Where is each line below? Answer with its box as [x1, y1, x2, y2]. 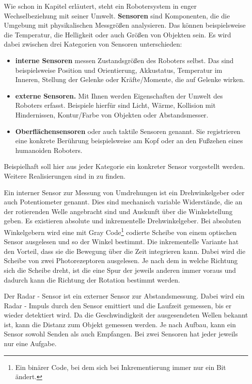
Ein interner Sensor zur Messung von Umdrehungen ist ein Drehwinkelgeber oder [4, 187, 245, 197]
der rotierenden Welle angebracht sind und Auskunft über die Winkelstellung [4, 206, 233, 216]
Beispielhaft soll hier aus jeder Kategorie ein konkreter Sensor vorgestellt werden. [4, 161, 245, 171]
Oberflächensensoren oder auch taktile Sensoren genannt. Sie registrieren [15, 126, 241, 136]
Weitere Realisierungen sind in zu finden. [4, 170, 126, 181]
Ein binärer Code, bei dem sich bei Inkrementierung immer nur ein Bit [15, 362, 226, 372]
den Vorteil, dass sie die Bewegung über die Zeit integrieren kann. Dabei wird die [4, 246, 246, 256]
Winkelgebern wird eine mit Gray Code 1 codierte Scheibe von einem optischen [4, 225, 237, 237]
